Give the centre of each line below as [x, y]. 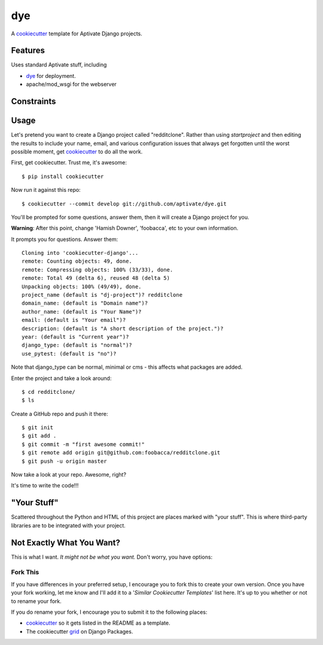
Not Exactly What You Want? [66, 542]
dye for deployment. [51, 76]
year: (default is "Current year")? [75, 337]
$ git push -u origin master [64, 461]
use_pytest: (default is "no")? [69, 353]
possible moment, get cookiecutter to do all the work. [77, 151]
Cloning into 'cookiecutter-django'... [80, 253]
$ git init [38, 428]
